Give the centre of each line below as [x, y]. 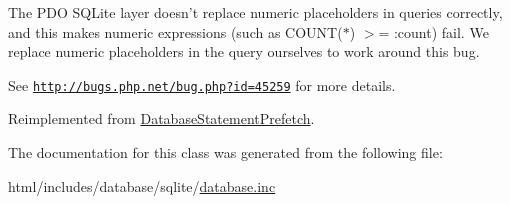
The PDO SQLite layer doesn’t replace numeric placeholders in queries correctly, [255, 12]
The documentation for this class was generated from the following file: [225, 152]
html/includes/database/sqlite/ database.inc [142, 185]
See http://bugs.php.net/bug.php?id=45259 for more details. [202, 84]
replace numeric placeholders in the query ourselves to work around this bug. [244, 51]
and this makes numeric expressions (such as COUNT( [175, 31]
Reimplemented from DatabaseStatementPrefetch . [161, 118]
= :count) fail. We [433, 31]
